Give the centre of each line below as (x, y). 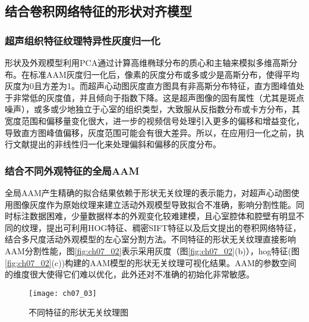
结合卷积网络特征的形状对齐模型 (98, 11)
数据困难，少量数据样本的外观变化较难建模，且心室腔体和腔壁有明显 (163, 216)
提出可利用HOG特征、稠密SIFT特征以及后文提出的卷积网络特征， (174, 227)
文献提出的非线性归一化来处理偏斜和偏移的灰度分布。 (117, 144)
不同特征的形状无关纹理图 (78, 312)
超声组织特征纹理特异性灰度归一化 (83, 40)
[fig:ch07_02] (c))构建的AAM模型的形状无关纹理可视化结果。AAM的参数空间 (151, 262)
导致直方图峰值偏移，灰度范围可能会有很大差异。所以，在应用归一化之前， (150, 132)
